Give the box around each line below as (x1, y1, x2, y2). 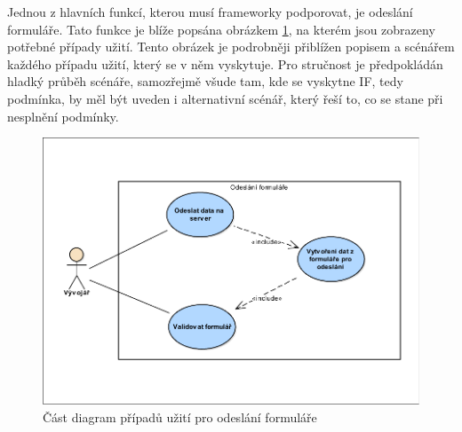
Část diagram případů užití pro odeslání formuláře (43, 407, 317, 426)
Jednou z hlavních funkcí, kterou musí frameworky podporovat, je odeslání (7, 3, 413, 20)
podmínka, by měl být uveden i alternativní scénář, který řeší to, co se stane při (7, 89, 443, 107)
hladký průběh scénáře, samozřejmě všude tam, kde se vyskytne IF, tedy (7, 72, 403, 90)
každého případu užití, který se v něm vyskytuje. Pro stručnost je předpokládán (7, 54, 443, 73)
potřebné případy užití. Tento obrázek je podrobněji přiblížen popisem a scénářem (7, 37, 455, 56)
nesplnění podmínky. (7, 106, 119, 125)
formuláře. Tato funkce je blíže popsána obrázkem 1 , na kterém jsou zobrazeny (7, 20, 435, 38)
